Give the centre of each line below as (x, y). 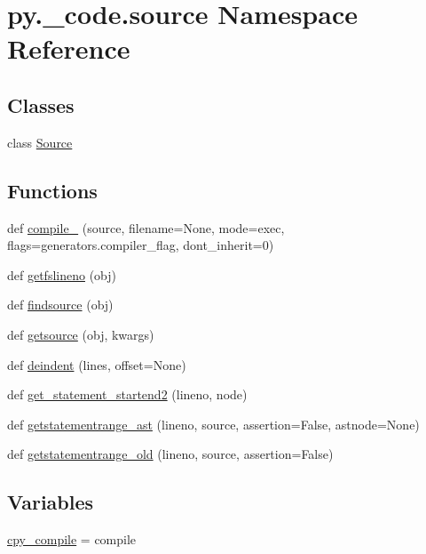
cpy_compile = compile (72, 539)
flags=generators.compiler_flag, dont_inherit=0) (141, 245)
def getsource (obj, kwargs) (81, 334)
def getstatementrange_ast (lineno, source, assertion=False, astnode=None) (213, 424)
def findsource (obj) (60, 305)
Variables (51, 502)
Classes (41, 104)
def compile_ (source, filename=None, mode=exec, (146, 227)
